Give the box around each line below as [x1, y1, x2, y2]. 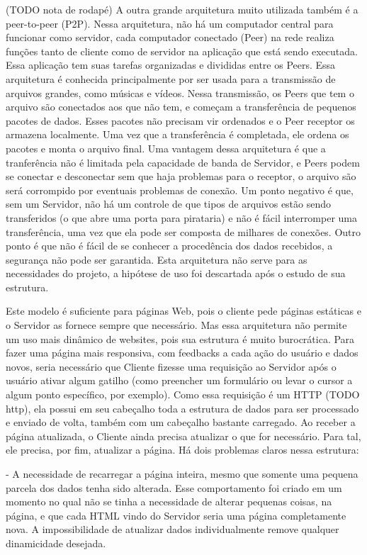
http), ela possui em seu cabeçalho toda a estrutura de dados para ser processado [6, 400, 359, 415]
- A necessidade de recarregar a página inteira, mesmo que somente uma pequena [6, 466, 358, 481]
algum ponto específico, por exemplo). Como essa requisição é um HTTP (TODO [6, 387, 360, 402]
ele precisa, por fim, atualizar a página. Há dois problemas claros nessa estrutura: [6, 442, 359, 457]
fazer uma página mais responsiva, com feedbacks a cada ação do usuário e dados [6, 345, 358, 360]
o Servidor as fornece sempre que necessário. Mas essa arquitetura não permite [6, 318, 347, 332]
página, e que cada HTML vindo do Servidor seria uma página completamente [6, 508, 346, 522]
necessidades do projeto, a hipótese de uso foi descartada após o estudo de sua [6, 266, 346, 281]
